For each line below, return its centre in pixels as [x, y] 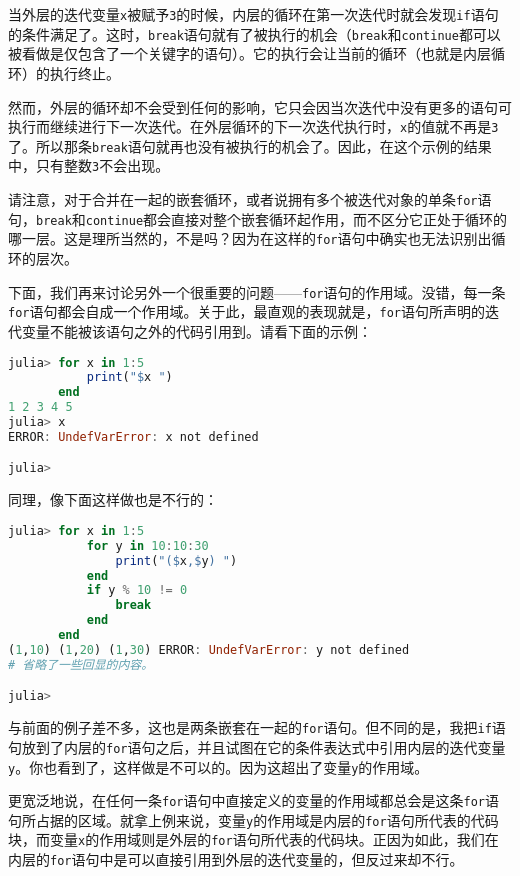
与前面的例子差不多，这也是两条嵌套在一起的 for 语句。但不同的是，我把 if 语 [257, 727]
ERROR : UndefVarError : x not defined [133, 436]
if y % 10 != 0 [137, 590]
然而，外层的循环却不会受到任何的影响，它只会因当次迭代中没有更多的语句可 [260, 106]
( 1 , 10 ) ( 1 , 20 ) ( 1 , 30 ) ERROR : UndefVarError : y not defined [209, 649]
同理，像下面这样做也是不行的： [113, 499]
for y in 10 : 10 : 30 [147, 545]
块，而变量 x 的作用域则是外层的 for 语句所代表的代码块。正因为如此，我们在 [253, 839]
